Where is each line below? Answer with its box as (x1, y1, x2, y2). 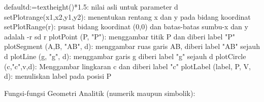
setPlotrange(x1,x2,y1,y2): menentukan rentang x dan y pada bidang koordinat (4, 11, 251, 22)
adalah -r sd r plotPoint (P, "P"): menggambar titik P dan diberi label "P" (4, 31, 236, 41)
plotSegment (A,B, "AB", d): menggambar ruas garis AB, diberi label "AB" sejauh (4, 41, 260, 52)
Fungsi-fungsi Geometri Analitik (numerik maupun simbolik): (4, 87, 195, 98)
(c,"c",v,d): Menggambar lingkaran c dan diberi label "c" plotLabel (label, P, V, (4, 61, 251, 71)
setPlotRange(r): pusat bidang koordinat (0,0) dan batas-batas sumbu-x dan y (4, 21, 248, 32)
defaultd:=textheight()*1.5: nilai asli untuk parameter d (4, 2, 178, 12)
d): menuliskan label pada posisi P (4, 71, 112, 81)
